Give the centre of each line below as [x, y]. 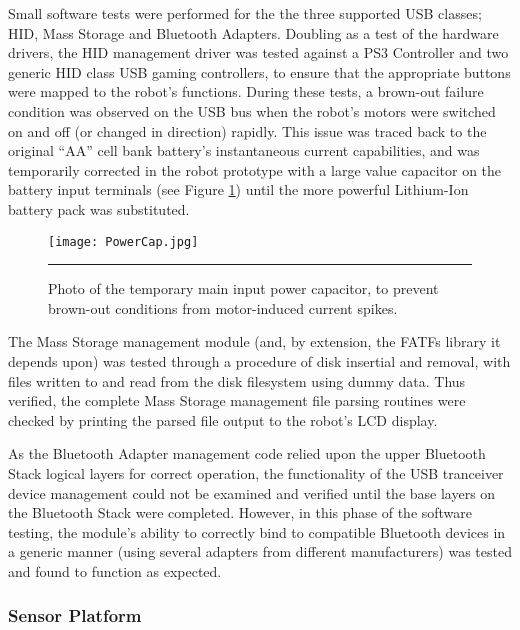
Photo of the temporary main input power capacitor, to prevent [243, 288]
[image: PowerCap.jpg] [123, 241]
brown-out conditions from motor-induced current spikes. [223, 307]
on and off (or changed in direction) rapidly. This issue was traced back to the [247, 130]
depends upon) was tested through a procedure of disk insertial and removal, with [259, 360]
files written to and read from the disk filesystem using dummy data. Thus [237, 380]
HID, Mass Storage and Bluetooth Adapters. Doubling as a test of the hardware [253, 32]
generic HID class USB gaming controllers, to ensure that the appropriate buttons [259, 71]
